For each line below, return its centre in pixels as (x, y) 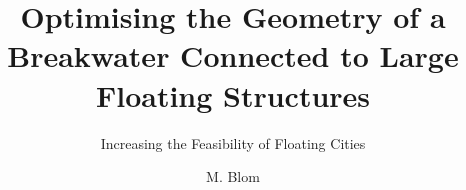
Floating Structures (233, 94)
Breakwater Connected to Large (233, 55)
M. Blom (233, 176)
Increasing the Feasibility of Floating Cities (233, 142)
